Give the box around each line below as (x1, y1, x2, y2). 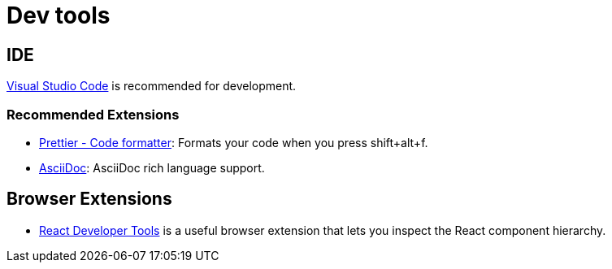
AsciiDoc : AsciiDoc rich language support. (39, 160, 265, 175)
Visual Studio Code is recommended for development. (7, 79, 297, 93)
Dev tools (7, 2, 111, 29)
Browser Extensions (7, 189, 172, 210)
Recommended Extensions (7, 106, 180, 123)
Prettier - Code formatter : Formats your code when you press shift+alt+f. (39, 135, 428, 150)
